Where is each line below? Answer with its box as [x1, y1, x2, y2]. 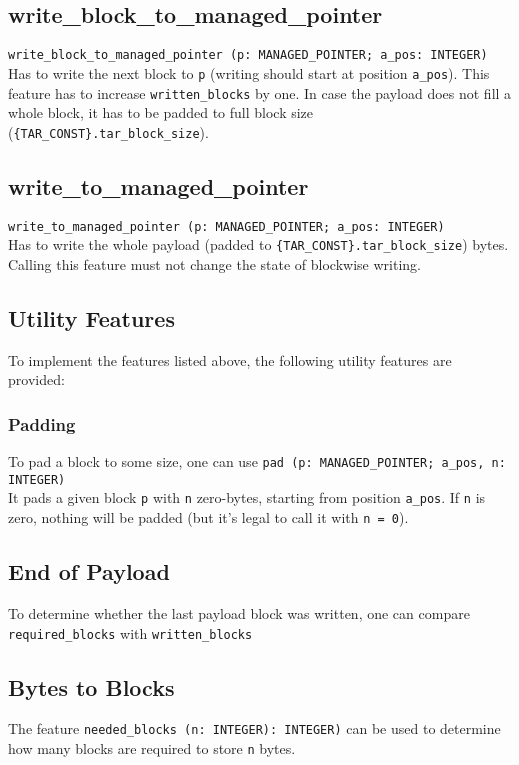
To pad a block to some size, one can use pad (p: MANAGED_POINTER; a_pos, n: [8, 451, 506, 472]
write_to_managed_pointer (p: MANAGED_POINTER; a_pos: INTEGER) [8, 219, 445, 234]
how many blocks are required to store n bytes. [8, 738, 296, 759]
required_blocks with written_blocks [8, 622, 253, 643]
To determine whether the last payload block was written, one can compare [8, 602, 470, 623]
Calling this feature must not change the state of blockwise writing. [8, 253, 421, 274]
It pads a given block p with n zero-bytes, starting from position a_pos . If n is [8, 487, 486, 508]
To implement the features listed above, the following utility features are [8, 349, 452, 370]
